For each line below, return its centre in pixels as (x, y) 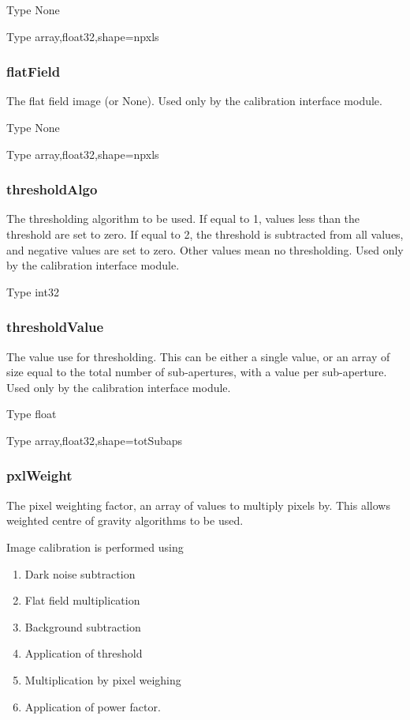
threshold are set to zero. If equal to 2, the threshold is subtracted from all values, (205, 234)
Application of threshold (84, 653)
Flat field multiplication (82, 600)
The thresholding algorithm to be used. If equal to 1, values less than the (183, 219)
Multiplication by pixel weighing (103, 679)
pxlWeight (39, 475)
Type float (32, 414)
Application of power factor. (93, 706)
